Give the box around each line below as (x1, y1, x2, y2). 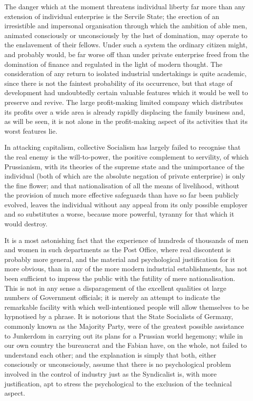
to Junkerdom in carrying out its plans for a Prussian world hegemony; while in (4, 330, 243, 341)
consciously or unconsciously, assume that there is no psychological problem (4, 359, 231, 369)
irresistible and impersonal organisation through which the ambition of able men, (4, 20, 247, 31)
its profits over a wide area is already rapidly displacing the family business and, (4, 106, 245, 117)
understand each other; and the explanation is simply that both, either (4, 349, 216, 360)
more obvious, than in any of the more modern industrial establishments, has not (4, 263, 248, 274)
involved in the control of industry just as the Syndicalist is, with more (4, 368, 217, 379)
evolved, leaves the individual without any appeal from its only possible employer (4, 199, 248, 209)
